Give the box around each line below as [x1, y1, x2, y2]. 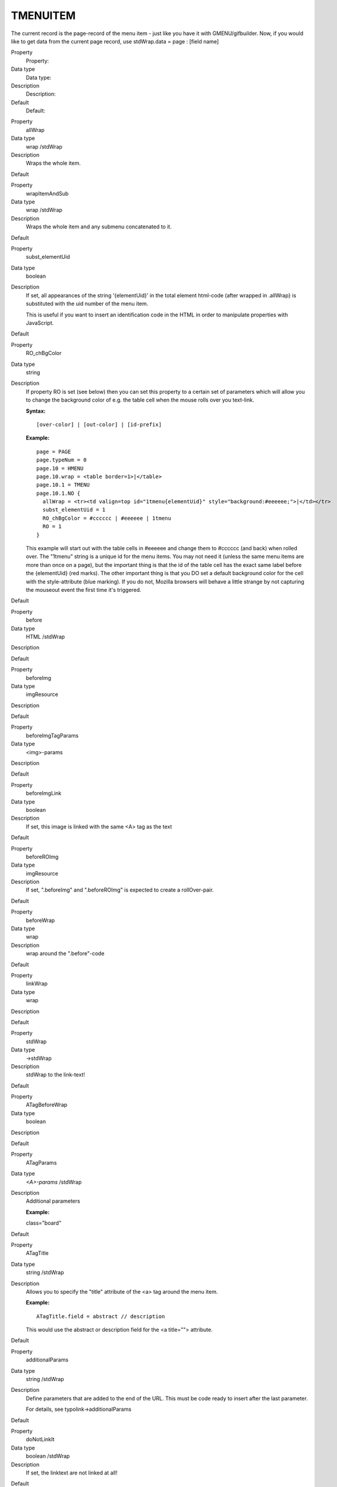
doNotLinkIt [26, 1436, 55, 1443]
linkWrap [26, 980, 48, 987]
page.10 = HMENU [36, 465, 84, 472]
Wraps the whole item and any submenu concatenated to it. [26, 223, 172, 230]
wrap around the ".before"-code [26, 950, 105, 957]
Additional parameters [26, 1197, 80, 1204]
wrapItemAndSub [26, 190, 69, 197]
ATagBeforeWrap [26, 1101, 68, 1109]
